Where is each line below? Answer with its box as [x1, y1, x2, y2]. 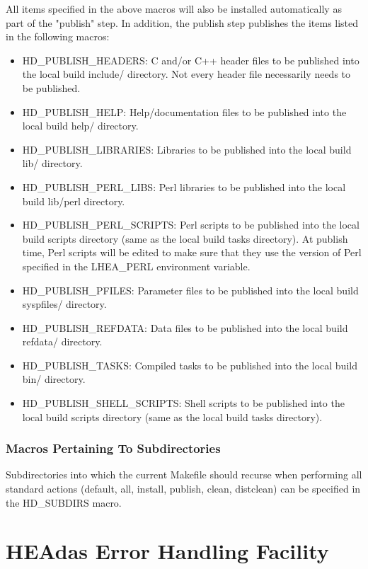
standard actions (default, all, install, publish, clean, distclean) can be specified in [6, 481, 361, 496]
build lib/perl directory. [22, 193, 125, 208]
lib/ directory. [22, 156, 83, 171]
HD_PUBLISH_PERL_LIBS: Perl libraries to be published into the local [22, 179, 346, 194]
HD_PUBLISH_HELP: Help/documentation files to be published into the [22, 104, 347, 119]
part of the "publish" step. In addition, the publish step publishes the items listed [6, 15, 359, 30]
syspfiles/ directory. [22, 297, 107, 311]
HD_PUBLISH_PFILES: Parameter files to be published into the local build [22, 282, 359, 297]
